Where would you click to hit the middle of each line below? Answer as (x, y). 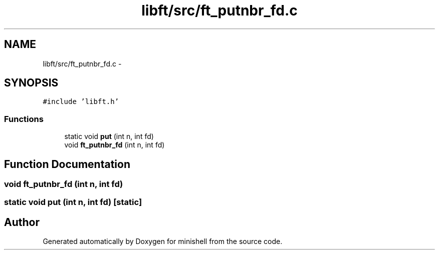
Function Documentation (67, 164)
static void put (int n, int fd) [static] (73, 202)
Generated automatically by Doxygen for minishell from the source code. (163, 241)
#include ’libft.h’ (81, 102)
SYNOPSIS (31, 83)
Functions (24, 119)
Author (22, 222)
